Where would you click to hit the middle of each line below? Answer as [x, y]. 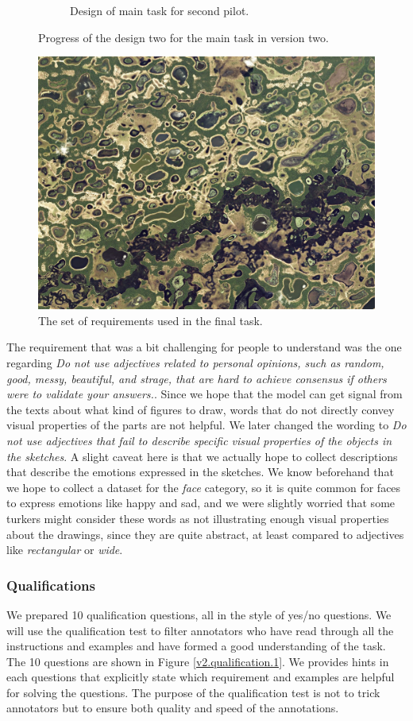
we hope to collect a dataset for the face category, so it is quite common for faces [204, 487]
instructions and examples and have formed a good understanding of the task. [196, 646]
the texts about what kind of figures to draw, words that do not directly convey [201, 409]
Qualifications [51, 585]
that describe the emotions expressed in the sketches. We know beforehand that [200, 472]
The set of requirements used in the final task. [151, 320]
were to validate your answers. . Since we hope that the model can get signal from [205, 394]
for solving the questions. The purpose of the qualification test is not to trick [193, 692]
